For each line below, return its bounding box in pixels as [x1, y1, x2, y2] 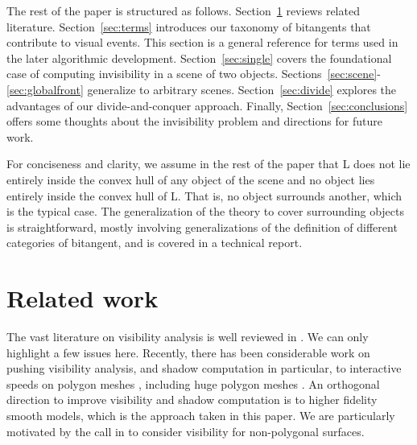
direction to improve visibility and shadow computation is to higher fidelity [6, 391, 378, 408]
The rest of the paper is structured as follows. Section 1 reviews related [6, 2, 360, 19]
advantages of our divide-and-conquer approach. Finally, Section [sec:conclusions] [6, 97, 408, 113]
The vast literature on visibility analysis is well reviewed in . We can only [6, 328, 369, 345]
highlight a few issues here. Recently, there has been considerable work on [6, 344, 370, 361]
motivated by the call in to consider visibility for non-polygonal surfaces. [6, 422, 365, 439]
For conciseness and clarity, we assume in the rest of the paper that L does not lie [6, 155, 411, 172]
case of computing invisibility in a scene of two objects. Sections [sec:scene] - [6, 65, 381, 82]
